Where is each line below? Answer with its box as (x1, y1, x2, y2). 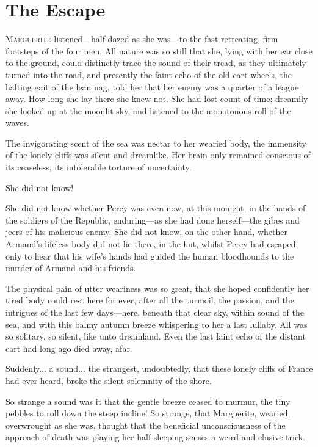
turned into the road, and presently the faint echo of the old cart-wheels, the (5, 68, 292, 81)
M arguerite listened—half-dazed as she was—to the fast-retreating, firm (5, 32, 278, 45)
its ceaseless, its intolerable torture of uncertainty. (5, 161, 192, 173)
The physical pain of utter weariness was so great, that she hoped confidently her (5, 282, 309, 294)
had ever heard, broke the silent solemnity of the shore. (5, 374, 212, 387)
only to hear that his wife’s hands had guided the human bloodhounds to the (5, 249, 294, 262)
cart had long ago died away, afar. (5, 341, 132, 354)
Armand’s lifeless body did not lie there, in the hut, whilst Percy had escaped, (5, 238, 298, 250)
